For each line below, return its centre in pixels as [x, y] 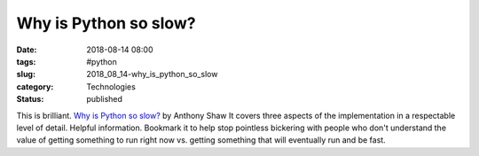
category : [35, 86]
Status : [30, 99]
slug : [26, 74]
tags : [26, 61]
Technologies [111, 86]
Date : [27, 50]
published [105, 99]
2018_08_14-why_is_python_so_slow [152, 74]
